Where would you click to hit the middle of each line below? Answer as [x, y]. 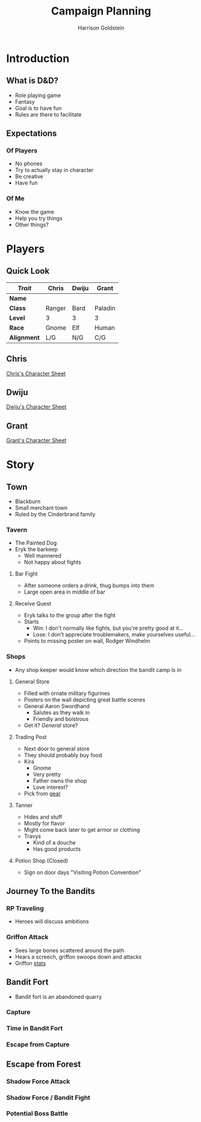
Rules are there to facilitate [48, 114]
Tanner [24, 805]
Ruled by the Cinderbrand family [55, 515]
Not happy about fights [52, 562]
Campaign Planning [101, 11]
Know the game [34, 212]
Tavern [17, 530]
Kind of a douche [54, 842]
